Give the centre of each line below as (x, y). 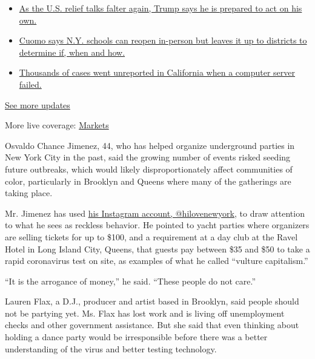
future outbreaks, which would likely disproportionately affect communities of (149, 169)
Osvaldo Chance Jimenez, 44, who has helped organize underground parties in (150, 145)
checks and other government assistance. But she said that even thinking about (152, 325)
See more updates (38, 104)
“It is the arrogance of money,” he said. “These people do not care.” (131, 281)
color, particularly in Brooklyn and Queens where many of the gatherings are (148, 181)
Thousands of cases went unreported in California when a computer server (157, 72)
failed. (30, 84)
